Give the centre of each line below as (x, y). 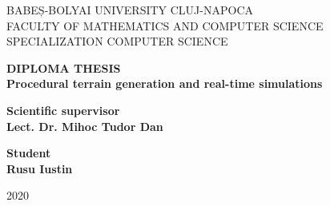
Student (29, 153)
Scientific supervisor (63, 110)
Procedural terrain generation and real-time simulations (165, 83)
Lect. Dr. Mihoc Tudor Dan (85, 126)
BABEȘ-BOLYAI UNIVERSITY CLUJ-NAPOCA (130, 10)
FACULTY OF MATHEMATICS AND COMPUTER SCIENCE (165, 25)
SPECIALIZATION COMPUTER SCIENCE (117, 41)
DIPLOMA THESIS (64, 67)
